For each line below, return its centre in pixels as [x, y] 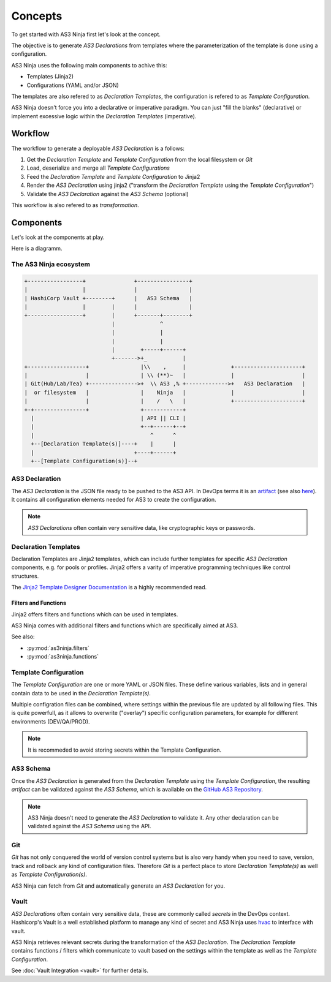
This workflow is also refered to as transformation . [75, 205]
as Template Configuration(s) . [49, 874]
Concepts [37, 16]
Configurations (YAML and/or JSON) [73, 85]
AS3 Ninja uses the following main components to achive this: [89, 65]
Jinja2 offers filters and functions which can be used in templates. [95, 614]
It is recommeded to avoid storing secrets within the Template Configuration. [125, 750]
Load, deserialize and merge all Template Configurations [98, 168]
